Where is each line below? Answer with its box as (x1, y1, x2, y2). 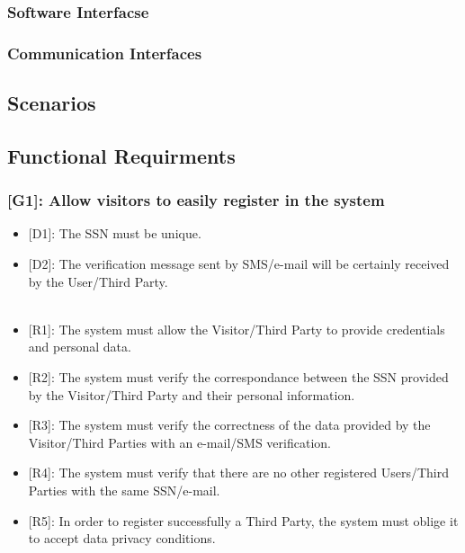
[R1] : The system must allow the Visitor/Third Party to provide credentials (28, 319, 445, 338)
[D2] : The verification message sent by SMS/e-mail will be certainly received (28, 254, 450, 273)
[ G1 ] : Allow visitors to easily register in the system (7, 189, 385, 211)
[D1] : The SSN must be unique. (28, 224, 201, 243)
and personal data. (28, 337, 131, 356)
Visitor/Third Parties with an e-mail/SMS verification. (28, 433, 331, 451)
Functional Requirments (7, 141, 236, 169)
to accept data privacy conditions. (28, 529, 216, 548)
